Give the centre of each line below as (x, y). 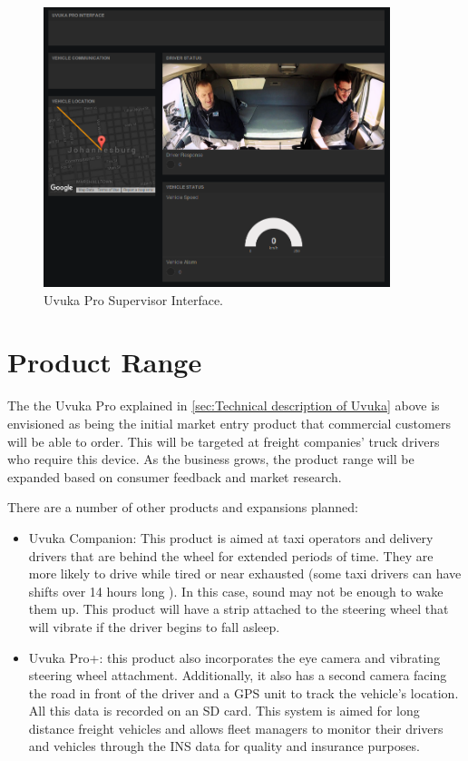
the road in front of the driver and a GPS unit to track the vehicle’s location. (244, 692)
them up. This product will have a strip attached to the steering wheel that (239, 609)
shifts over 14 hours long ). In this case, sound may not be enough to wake (236, 591)
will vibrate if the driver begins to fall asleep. (154, 626)
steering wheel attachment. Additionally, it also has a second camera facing (238, 675)
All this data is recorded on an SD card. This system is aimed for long (224, 711)
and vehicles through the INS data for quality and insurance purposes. (224, 746)
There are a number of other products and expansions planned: (183, 507)
